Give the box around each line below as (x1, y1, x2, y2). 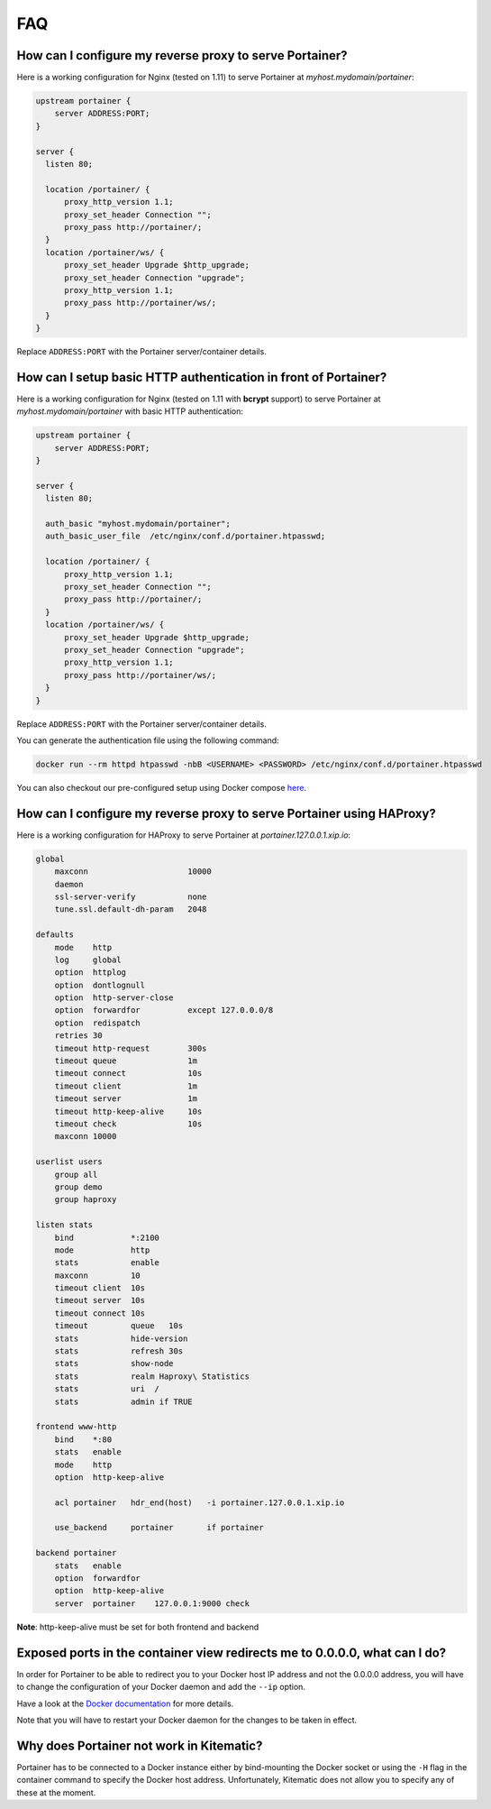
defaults (35, 930, 75, 940)
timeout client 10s (54, 1283, 146, 1293)
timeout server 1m (54, 1094, 198, 1104)
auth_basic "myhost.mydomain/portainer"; (45, 519, 232, 529)
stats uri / (54, 1384, 159, 1394)
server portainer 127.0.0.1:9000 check (54, 1598, 250, 1609)
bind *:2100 (54, 1232, 159, 1243)
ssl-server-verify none (54, 891, 207, 902)
